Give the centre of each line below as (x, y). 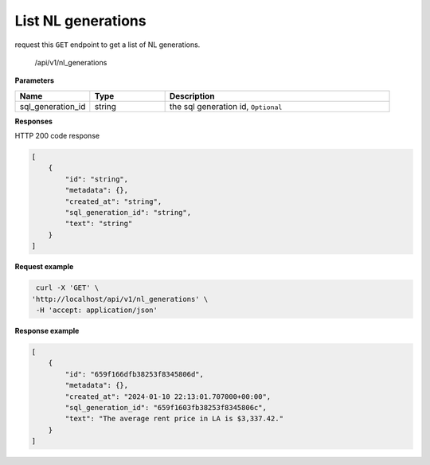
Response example (47, 330)
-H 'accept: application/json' (97, 310)
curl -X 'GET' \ (68, 288)
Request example (44, 267)
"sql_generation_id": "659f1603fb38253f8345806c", (166, 407)
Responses (34, 121)
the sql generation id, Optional (226, 106)
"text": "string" (99, 224)
